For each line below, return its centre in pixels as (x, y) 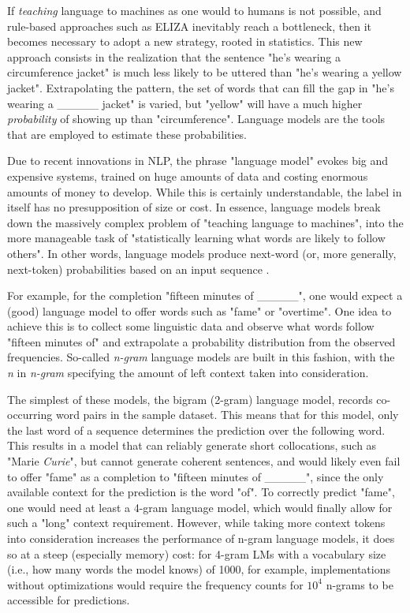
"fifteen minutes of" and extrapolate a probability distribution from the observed (201, 341)
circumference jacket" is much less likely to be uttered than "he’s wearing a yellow (205, 72)
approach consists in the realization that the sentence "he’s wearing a (174, 56)
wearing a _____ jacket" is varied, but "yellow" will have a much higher (185, 103)
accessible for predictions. (69, 600)
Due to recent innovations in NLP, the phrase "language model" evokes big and (198, 161)
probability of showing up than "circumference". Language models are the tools (196, 119)
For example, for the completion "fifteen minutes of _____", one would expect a (205, 295)
